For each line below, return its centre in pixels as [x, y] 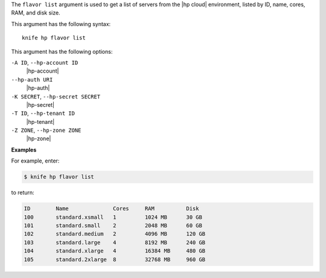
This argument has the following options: [62, 51]
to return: [23, 193]
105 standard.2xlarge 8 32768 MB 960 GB [115, 259]
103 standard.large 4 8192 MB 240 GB [115, 242]
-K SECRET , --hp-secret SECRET [56, 96]
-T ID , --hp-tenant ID [43, 113]
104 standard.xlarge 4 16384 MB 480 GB [115, 251]
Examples [24, 150]
